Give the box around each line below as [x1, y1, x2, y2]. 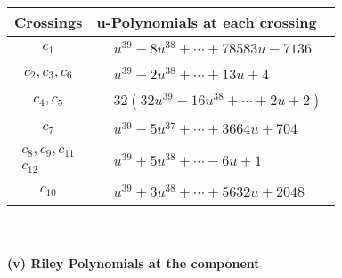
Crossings [14, 12, 83, 32]
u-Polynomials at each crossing [96, 12, 317, 32]
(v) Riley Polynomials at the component [7, 254, 260, 273]
